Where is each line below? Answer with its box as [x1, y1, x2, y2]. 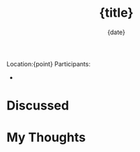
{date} [107, 28, 126, 36]
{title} [99, 5, 134, 21]
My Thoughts [6, 130, 86, 146]
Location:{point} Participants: [6, 59, 91, 68]
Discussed [6, 98, 70, 114]
